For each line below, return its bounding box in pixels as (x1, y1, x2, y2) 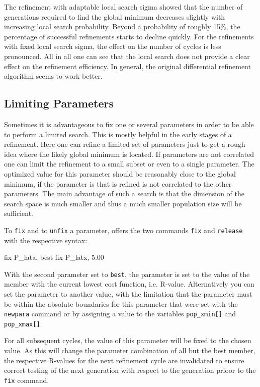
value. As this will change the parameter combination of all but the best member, (4, 345, 255, 356)
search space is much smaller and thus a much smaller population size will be (4, 198, 242, 208)
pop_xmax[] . (4, 318, 42, 328)
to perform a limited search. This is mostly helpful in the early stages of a (4, 129, 232, 139)
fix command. (4, 374, 49, 385)
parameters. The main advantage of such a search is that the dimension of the (4, 188, 245, 199)
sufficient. (4, 208, 34, 218)
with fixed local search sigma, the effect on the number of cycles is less (4, 41, 221, 51)
